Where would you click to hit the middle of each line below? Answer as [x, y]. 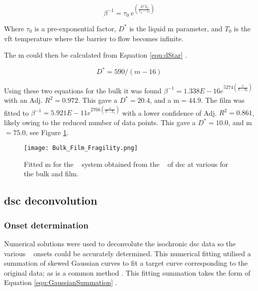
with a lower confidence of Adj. [170, 112]
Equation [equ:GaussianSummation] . [61, 282]
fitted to [16, 112]
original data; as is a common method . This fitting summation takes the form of [127, 272]
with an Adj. [23, 100]
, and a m [165, 100]
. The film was [223, 100]
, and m [240, 122]
